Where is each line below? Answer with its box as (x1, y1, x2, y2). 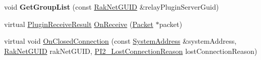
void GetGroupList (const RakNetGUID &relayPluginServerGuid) (4, 2, 219, 12)
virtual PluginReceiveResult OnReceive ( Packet (4, 18, 153, 29)
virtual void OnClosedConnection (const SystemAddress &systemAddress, (4, 36, 237, 46)
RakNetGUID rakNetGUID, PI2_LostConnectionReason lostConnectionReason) (4, 45, 257, 56)
